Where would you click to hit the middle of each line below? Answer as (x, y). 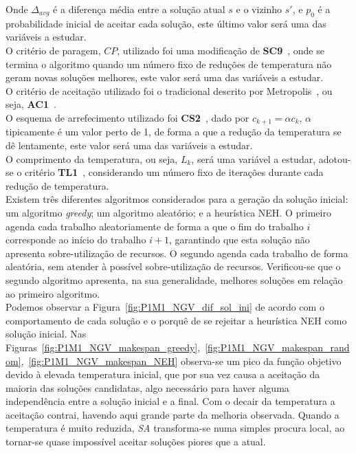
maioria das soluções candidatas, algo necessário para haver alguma (147, 387)
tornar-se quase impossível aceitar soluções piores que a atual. (136, 442)
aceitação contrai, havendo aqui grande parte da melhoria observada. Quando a (173, 414)
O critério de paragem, (53, 50)
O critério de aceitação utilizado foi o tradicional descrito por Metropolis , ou (169, 90)
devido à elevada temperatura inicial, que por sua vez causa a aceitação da (163, 374)
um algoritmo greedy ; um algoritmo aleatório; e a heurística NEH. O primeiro (168, 212)
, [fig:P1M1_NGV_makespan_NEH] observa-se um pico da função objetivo (181, 361)
